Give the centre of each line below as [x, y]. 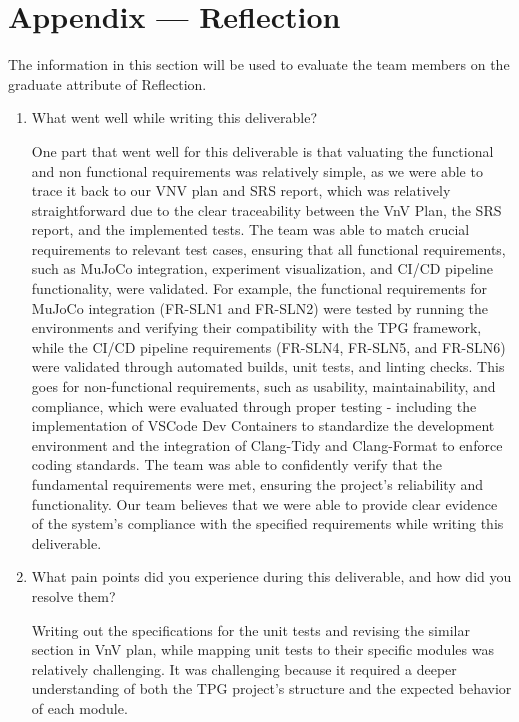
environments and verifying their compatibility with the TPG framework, [256, 327]
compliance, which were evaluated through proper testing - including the [254, 405]
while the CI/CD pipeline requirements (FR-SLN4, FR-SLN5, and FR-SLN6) [268, 346]
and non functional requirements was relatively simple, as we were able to [257, 170]
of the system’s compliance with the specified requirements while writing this [267, 523]
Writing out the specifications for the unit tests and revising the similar [250, 629]
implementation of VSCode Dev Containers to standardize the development [263, 425]
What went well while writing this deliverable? [174, 117]
